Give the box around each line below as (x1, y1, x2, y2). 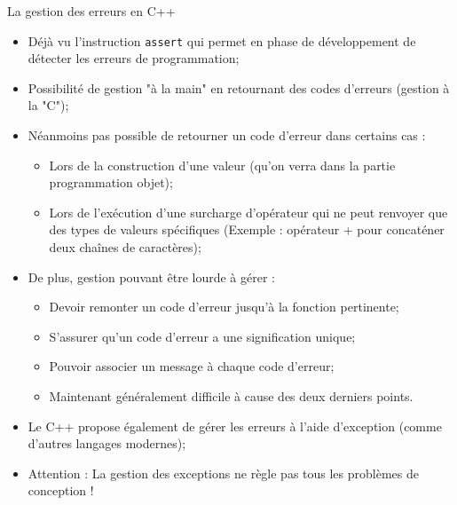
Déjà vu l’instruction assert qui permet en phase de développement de (28, 31, 416, 50)
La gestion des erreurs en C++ (7, 2, 176, 20)
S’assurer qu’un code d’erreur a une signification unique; (49, 327, 356, 345)
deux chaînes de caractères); (49, 238, 201, 256)
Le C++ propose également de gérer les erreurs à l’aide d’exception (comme (28, 416, 442, 435)
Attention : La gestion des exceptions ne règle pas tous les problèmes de (28, 463, 419, 482)
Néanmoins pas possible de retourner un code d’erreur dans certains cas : (28, 126, 426, 145)
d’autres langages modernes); (28, 434, 186, 453)
